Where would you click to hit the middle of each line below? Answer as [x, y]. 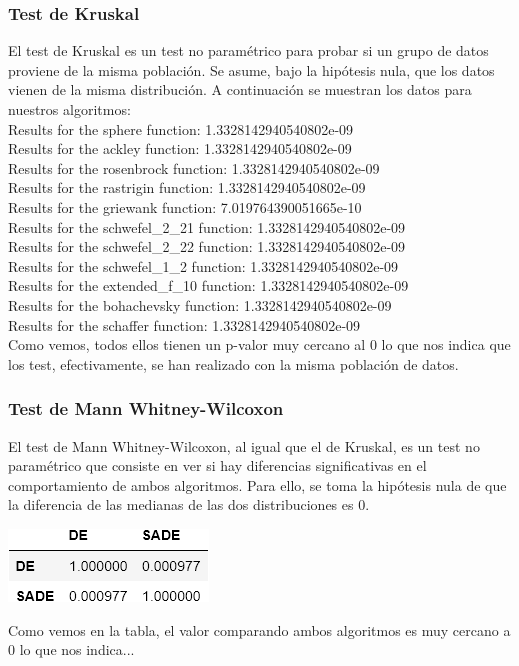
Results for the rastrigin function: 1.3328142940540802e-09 [187, 187]
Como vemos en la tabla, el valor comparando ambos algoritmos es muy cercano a [259, 629]
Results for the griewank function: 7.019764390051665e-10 [185, 206]
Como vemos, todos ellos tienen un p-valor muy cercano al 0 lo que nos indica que [259, 344]
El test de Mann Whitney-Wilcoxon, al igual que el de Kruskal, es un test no [244, 445]
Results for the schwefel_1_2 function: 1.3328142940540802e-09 [203, 265]
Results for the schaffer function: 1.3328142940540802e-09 [184, 324]
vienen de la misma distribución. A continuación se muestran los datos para [240, 89]
